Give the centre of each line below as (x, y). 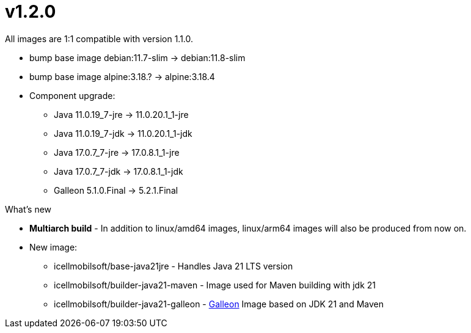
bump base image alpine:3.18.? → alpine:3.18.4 (122, 76)
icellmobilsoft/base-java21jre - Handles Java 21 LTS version (173, 266)
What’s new (28, 209)
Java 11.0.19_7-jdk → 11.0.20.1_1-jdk (123, 133)
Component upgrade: (72, 95)
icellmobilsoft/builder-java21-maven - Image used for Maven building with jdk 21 (215, 285)
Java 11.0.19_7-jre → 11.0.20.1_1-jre (121, 114)
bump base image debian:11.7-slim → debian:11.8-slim (137, 57)
